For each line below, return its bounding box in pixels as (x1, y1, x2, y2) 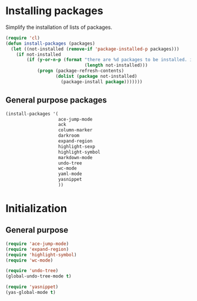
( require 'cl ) (5, 35, 41, 41)
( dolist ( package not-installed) (55, 74, 138, 80)
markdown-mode (58, 154, 93, 160)
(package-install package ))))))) (61, 78, 143, 85)
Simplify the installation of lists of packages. (5, 24, 112, 31)
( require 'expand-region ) (5, 246, 69, 252)
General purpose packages (5, 95, 107, 105)
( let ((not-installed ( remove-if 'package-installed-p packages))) (11, 46, 180, 52)
